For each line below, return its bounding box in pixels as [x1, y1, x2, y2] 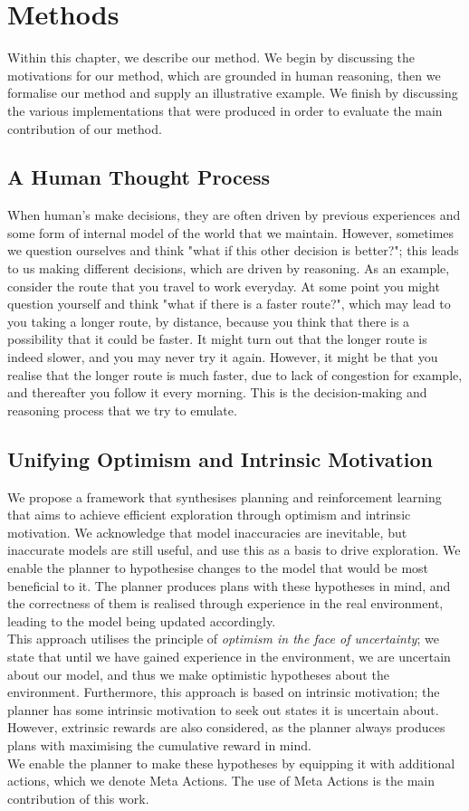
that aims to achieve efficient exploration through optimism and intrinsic [7, 505, 411, 524]
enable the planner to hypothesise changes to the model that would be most [7, 558, 429, 577]
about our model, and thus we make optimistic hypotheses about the [7, 664, 389, 683]
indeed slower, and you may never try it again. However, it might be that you [7, 348, 438, 367]
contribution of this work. [7, 788, 149, 807]
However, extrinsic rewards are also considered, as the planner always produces [7, 718, 445, 737]
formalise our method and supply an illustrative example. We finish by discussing [7, 83, 458, 102]
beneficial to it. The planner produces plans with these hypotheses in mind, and [7, 576, 451, 595]
